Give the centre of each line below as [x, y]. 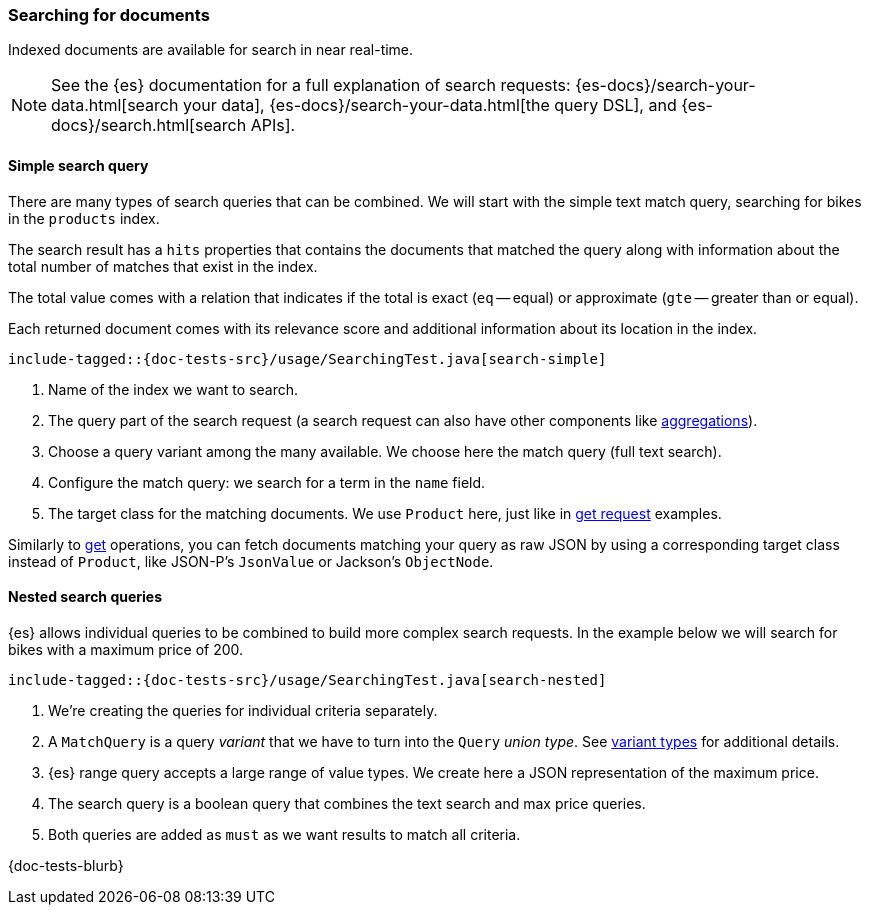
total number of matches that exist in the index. [163, 266]
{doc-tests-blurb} [66, 865]
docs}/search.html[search [149, 125]
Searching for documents [109, 15]
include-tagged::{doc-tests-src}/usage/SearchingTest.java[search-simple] [307, 358]
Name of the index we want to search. [173, 389]
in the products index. [84, 218]
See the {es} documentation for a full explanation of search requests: [311, 85]
